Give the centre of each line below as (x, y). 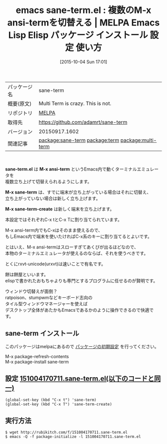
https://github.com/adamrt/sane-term (83, 122)
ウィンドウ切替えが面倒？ (31, 291)
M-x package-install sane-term (37, 362)
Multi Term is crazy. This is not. (75, 103)
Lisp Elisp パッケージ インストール (78, 35)
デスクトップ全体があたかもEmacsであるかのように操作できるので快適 (77, 310)
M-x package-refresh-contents (37, 356)
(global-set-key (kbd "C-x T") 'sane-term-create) (59, 404)
